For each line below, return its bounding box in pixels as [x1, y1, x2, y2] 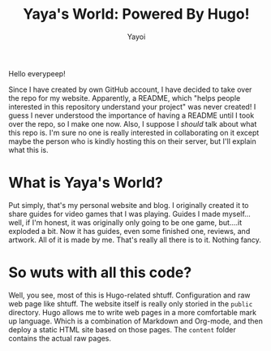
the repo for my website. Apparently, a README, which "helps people [8, 93, 241, 102]
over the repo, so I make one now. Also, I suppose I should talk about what [8, 119, 257, 128]
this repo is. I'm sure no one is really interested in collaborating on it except [8, 128, 260, 137]
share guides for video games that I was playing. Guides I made [8, 209, 221, 219]
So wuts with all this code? [8, 263, 192, 282]
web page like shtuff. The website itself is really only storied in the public [8, 298, 253, 309]
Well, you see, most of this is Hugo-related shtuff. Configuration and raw [8, 290, 251, 300]
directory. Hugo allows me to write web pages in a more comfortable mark [8, 307, 257, 317]
